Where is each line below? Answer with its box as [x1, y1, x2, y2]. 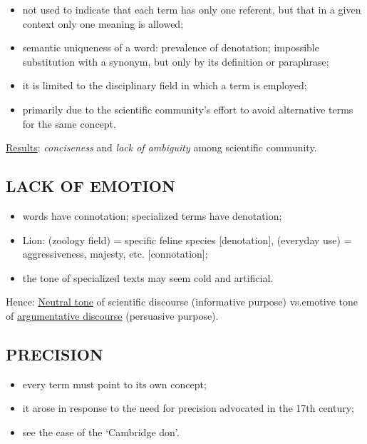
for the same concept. [22, 116, 116, 131]
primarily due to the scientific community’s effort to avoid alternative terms [22, 101, 353, 116]
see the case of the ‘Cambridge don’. [22, 424, 180, 439]
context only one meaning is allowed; [22, 16, 184, 31]
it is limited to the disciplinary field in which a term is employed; [22, 78, 307, 93]
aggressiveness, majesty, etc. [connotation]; [22, 246, 208, 261]
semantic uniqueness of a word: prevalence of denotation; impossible [22, 40, 319, 55]
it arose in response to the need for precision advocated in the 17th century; [22, 400, 355, 415]
